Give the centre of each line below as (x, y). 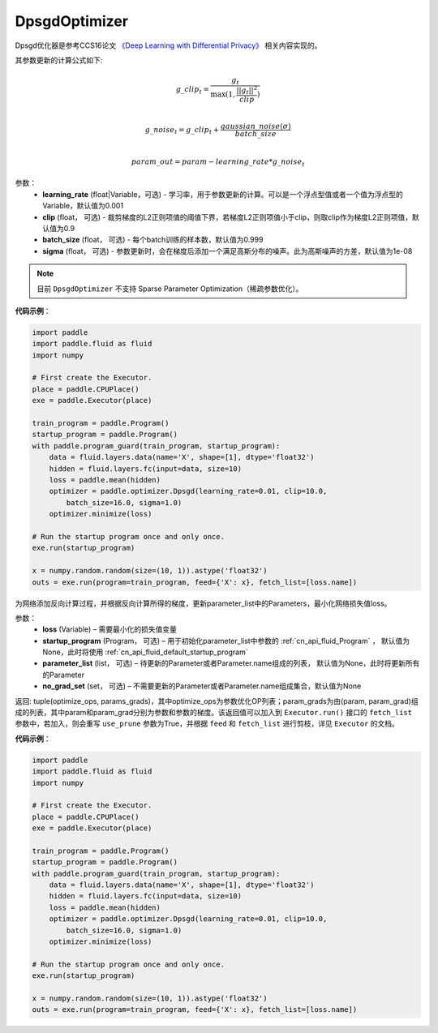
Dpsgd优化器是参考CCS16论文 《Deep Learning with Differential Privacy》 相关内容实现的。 (168, 45)
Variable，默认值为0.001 (83, 206)
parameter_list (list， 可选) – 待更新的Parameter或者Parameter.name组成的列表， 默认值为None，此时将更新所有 (231, 663)
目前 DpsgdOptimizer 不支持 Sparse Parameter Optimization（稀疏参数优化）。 (170, 289)
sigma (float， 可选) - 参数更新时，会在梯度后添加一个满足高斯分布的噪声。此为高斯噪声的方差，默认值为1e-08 (228, 251)
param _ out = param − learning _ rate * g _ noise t (218, 162)
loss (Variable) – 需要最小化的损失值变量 (110, 629)
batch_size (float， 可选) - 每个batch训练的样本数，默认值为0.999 (153, 240)
